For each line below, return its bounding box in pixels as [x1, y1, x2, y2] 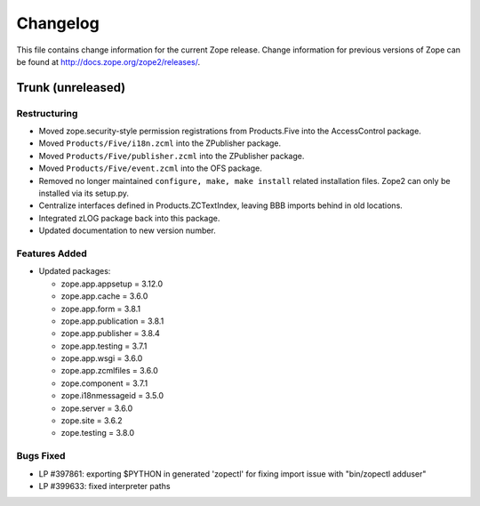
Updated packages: [38, 266, 111, 277]
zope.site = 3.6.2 [60, 415, 124, 426]
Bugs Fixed [16, 450, 66, 462]
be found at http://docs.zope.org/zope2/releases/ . [16, 56, 201, 67]
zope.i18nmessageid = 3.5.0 [60, 390, 164, 401]
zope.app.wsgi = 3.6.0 [60, 353, 143, 364]
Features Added [16, 247, 88, 260]
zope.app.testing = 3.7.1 [60, 341, 148, 351]
